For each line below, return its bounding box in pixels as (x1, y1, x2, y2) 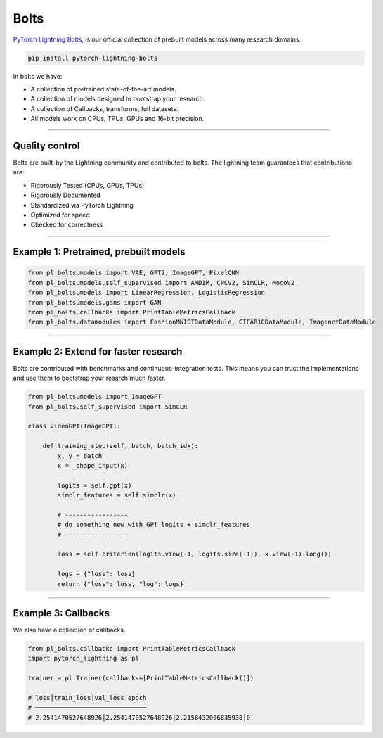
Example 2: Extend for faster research (13, 345, 183, 357)
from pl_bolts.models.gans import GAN (27, 298, 162, 306)
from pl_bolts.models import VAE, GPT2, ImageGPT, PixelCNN (27, 269, 240, 277)
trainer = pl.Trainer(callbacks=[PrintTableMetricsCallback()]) (27, 674, 254, 682)
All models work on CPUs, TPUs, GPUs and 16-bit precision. (30, 115, 205, 123)
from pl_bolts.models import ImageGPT (27, 393, 162, 401)
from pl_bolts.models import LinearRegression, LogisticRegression (27, 288, 266, 297)
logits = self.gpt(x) (57, 481, 132, 489)
